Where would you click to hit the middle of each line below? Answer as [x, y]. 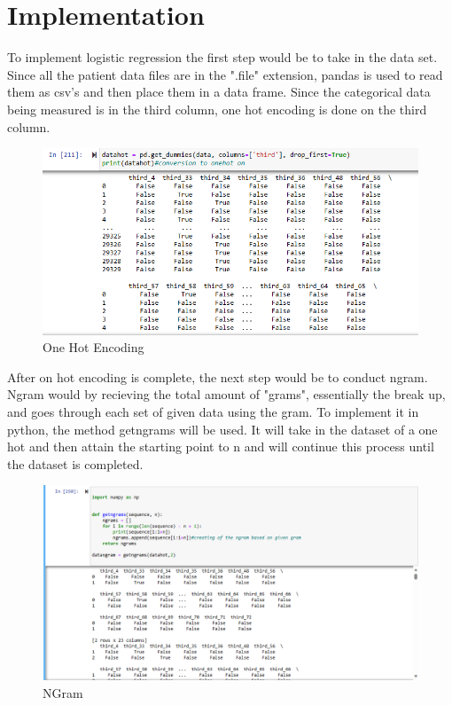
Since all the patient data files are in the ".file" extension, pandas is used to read [225, 74]
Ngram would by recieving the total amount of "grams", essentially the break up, [226, 394]
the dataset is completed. [75, 463]
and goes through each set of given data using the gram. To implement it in [213, 412]
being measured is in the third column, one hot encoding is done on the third [217, 109]
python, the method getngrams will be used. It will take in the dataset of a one [222, 429]
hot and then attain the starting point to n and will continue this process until [221, 446]
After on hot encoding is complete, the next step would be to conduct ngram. [218, 376]
